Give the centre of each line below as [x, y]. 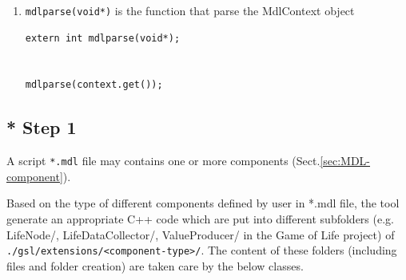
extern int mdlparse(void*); [103, 38]
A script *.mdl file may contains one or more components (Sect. [163, 161]
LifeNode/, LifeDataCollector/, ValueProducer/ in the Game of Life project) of [201, 234]
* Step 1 [42, 127]
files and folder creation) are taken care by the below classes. [155, 265]
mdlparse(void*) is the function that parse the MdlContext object [190, 10]
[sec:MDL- [345, 161]
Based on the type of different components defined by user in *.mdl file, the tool [203, 203]
